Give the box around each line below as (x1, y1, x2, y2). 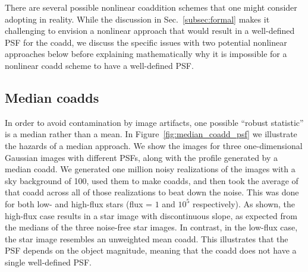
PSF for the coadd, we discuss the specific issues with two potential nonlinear (5, 36, 287, 48)
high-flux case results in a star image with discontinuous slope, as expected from (5, 209, 297, 222)
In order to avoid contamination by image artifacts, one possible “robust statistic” (5, 116, 304, 128)
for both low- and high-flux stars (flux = (5, 197, 152, 210)
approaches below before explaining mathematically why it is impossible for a (5, 48, 287, 60)
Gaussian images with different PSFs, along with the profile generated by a (5, 151, 278, 163)
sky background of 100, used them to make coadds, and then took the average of (5, 174, 298, 186)
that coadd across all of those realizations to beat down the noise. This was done (5, 186, 299, 198)
